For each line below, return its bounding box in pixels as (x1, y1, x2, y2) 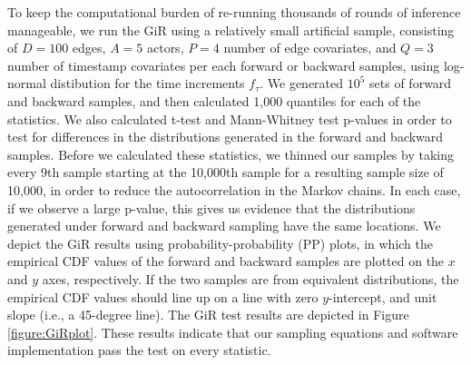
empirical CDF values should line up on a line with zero (7, 287, 319, 306)
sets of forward (369, 74, 452, 93)
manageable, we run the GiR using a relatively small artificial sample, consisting (7, 20, 455, 39)
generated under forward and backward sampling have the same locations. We (7, 216, 441, 235)
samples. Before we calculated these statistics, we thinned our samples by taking (7, 144, 454, 163)
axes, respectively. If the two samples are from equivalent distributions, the (42, 269, 459, 288)
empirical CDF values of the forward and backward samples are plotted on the (7, 252, 445, 271)
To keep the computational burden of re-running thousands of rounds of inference (7, 3, 461, 21)
